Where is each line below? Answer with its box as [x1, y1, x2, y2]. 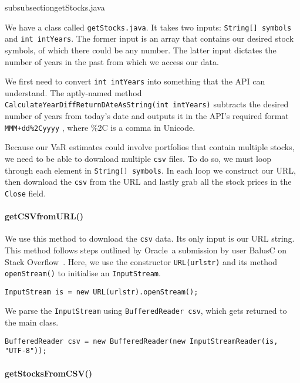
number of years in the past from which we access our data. [5, 55, 219, 67]
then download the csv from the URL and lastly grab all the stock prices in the [5, 175, 292, 188]
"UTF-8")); [5, 347, 47, 355]
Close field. [5, 187, 46, 199]
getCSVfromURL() [5, 210, 84, 222]
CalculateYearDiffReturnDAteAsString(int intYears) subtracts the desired [5, 98, 289, 110]
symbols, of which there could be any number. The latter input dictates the [5, 43, 277, 56]
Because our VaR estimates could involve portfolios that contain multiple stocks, [5, 141, 295, 153]
